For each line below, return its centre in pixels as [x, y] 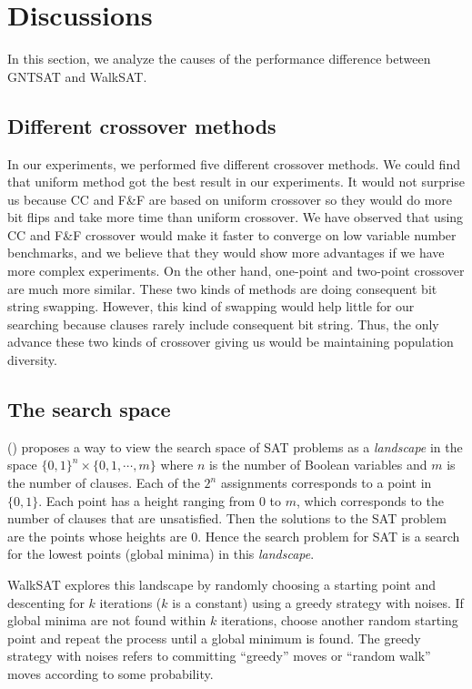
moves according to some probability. [110, 673]
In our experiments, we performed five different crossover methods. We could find [234, 163]
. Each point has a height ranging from [147, 500]
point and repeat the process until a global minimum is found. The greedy [214, 638]
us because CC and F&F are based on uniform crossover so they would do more [230, 199]
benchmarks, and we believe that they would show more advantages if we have [226, 253]
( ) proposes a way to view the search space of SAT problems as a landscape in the [235, 446]
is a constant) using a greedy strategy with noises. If [318, 602]
